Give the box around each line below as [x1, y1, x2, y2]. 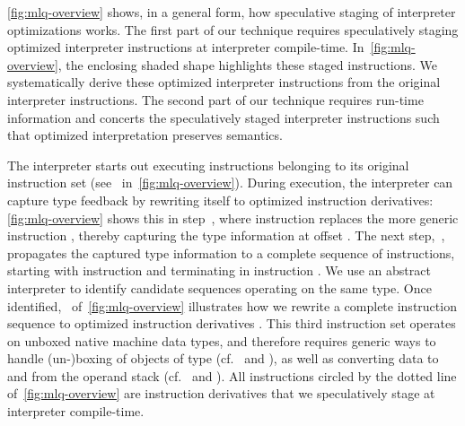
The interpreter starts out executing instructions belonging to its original [7, 155, 409, 174]
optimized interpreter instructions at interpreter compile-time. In [7, 38, 364, 57]
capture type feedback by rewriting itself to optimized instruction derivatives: [7, 190, 434, 209]
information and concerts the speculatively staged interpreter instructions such [7, 108, 440, 126]
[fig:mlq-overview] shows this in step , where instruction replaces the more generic [7, 208, 459, 227]
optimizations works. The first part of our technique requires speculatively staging [7, 20, 459, 39]
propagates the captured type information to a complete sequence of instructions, [7, 243, 455, 262]
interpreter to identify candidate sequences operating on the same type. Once [7, 278, 432, 297]
